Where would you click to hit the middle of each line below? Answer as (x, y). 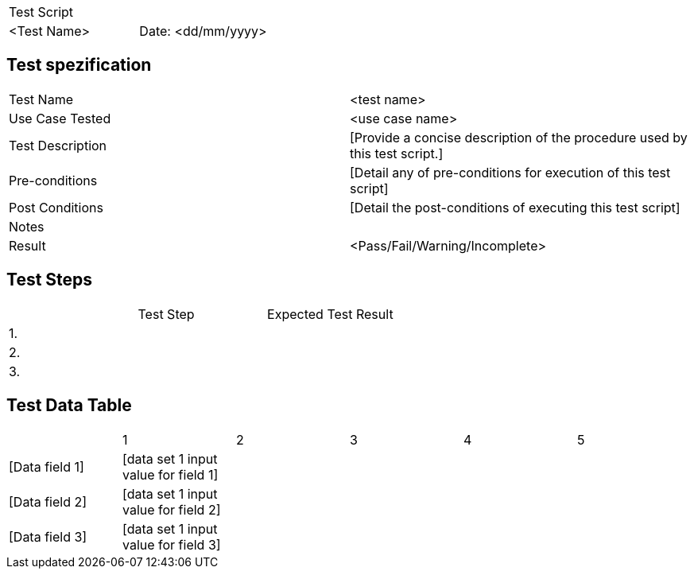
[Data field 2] (48, 501)
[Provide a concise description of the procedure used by (519, 137)
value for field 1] (170, 474)
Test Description (58, 145)
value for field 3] (171, 544)
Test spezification (79, 65)
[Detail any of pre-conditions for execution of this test (510, 172)
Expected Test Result (330, 314)
